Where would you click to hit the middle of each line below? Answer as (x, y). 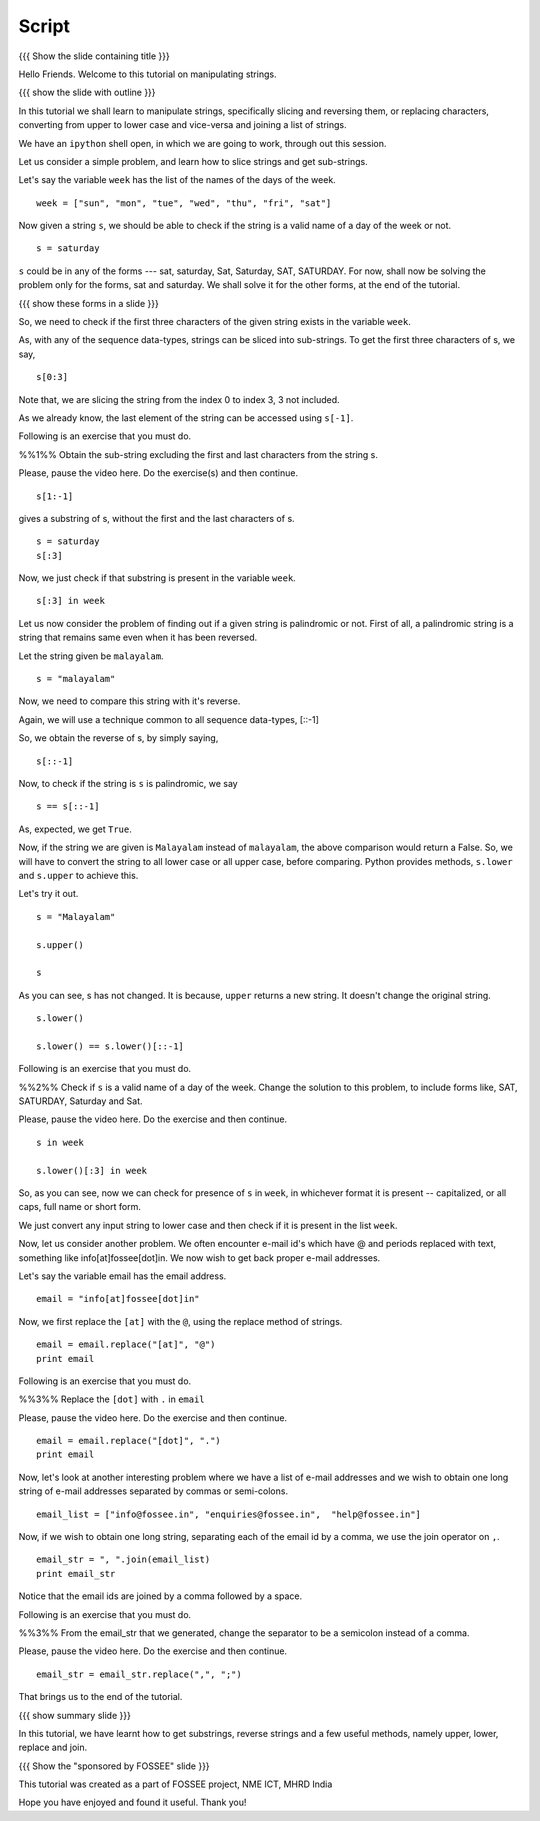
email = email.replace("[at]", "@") (126, 1344)
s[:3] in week (70, 601)
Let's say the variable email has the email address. (122, 1276)
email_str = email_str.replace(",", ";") (139, 1674)
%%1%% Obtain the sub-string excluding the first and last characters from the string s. (198, 454)
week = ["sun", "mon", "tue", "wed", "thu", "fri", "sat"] (184, 203)
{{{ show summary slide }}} (75, 1715)
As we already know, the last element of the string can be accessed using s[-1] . (186, 417)
